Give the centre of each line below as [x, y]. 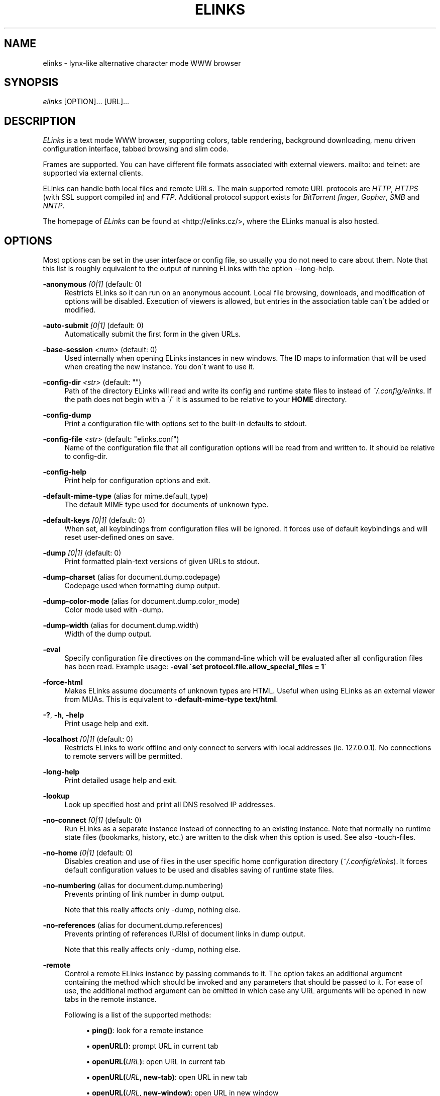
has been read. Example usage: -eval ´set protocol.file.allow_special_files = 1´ [196, 667]
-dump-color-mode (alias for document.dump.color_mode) [141, 601]
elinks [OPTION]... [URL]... [86, 102]
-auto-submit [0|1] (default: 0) [93, 326]
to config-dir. [86, 456]
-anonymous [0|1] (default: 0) [92, 284]
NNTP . [54, 206]
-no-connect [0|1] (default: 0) [92, 820]
